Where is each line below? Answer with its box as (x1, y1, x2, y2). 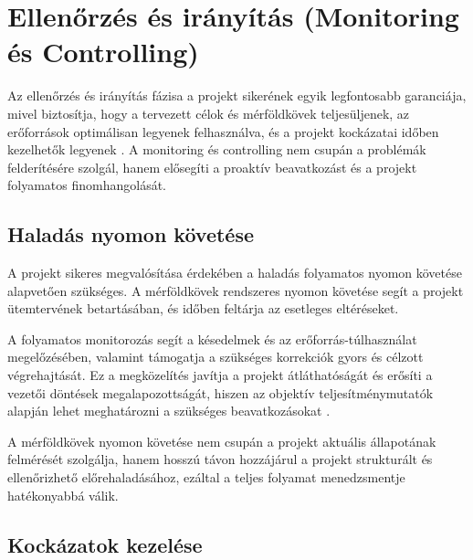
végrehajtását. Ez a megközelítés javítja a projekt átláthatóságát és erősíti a (7, 365, 433, 385)
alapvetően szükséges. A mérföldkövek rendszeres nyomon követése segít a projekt (7, 280, 464, 300)
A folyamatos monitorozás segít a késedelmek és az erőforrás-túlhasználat (7, 329, 417, 348)
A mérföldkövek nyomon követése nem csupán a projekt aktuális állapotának (7, 431, 436, 450)
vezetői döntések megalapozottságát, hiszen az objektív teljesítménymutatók (7, 383, 434, 402)
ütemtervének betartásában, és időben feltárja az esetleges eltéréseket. (7, 299, 399, 318)
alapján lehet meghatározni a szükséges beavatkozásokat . (7, 401, 331, 420)
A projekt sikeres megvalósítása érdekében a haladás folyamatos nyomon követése (7, 263, 462, 282)
